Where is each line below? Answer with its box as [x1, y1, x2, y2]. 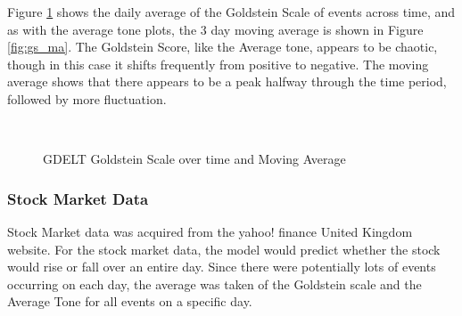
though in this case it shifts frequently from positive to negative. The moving [7, 54, 429, 73]
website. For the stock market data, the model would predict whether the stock [7, 239, 441, 258]
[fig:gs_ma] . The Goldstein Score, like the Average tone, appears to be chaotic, [7, 37, 438, 56]
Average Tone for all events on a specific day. [7, 292, 252, 311]
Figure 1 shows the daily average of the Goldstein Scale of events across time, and [7, 3, 456, 20]
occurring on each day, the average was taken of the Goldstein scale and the [7, 274, 422, 293]
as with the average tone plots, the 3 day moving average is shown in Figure [7, 20, 424, 38]
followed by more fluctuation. [7, 89, 167, 108]
